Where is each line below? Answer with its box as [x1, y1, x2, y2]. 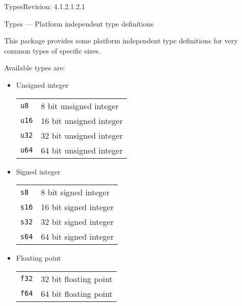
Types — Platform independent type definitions [4, 18, 154, 29]
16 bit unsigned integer [41, 114, 123, 126]
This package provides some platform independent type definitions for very [4, 35, 238, 46]
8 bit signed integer [41, 186, 110, 198]
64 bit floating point [41, 287, 113, 299]
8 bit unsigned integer [41, 99, 119, 112]
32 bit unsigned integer [41, 129, 123, 141]
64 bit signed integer [41, 231, 114, 243]
